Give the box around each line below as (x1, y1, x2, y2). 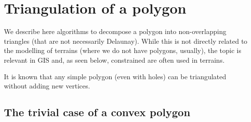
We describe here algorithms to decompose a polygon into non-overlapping (4, 26, 227, 36)
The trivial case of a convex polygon (4, 105, 191, 120)
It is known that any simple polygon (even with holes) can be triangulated (4, 71, 227, 81)
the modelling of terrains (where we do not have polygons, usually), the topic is (4, 45, 241, 55)
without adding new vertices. (4, 81, 90, 91)
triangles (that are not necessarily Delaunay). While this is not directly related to (4, 35, 248, 46)
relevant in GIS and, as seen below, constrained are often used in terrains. (4, 54, 225, 65)
